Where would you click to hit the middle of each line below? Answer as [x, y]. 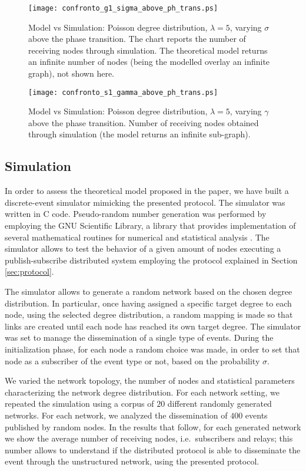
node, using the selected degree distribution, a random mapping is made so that [149, 314]
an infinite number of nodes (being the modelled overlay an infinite [149, 62]
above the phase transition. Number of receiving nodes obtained [144, 122]
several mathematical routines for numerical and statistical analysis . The [137, 237]
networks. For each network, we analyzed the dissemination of [116, 415]
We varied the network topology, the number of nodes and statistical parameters [150, 381]
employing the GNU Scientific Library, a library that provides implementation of [150, 225]
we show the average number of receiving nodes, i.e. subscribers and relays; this [149, 438]
